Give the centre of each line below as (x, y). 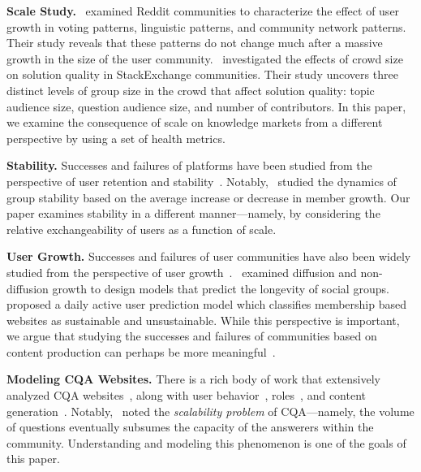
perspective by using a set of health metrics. (116, 138)
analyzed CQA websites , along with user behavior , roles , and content (187, 395)
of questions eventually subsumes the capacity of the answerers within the (190, 427)
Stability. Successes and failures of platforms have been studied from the (189, 165)
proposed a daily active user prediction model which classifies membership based (207, 304)
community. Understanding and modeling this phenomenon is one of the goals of (206, 442)
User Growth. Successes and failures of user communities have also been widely (209, 256)
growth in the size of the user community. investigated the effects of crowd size (205, 58)
